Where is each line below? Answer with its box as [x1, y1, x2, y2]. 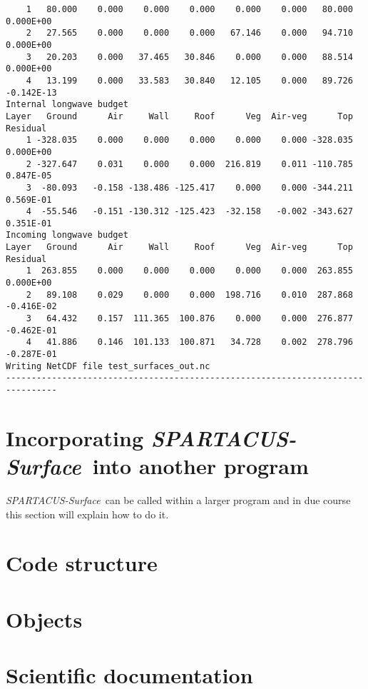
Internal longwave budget [6, 99, 128, 110]
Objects [6, 604, 83, 633]
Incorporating [6, 423, 144, 452]
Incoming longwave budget [6, 230, 128, 241]
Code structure [6, 548, 158, 578]
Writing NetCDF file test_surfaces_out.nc [6, 361, 210, 371]
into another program [92, 451, 309, 481]
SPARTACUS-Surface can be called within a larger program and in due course [6, 492, 351, 507]
